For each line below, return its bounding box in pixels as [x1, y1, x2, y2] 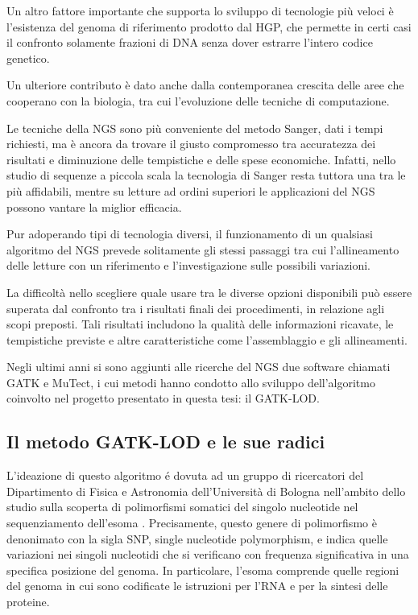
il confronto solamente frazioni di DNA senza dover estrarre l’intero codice [6, 34, 373, 51]
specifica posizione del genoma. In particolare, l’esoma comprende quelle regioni [6, 561, 399, 578]
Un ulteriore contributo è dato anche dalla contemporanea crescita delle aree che [6, 76, 404, 93]
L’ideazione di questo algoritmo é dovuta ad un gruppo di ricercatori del [6, 467, 364, 484]
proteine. [6, 593, 50, 610]
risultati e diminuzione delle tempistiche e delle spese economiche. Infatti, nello [6, 151, 396, 167]
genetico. [6, 49, 50, 66]
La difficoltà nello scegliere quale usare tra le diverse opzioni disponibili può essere [6, 283, 412, 300]
